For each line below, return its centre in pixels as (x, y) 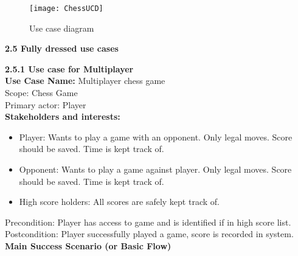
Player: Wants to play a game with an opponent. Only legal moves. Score (156, 137)
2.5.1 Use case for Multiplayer (69, 68)
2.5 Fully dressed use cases (62, 48)
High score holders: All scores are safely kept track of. (119, 202)
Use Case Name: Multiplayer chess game (85, 81)
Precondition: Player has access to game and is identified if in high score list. (148, 222)
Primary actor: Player (46, 104)
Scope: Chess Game (41, 93)
